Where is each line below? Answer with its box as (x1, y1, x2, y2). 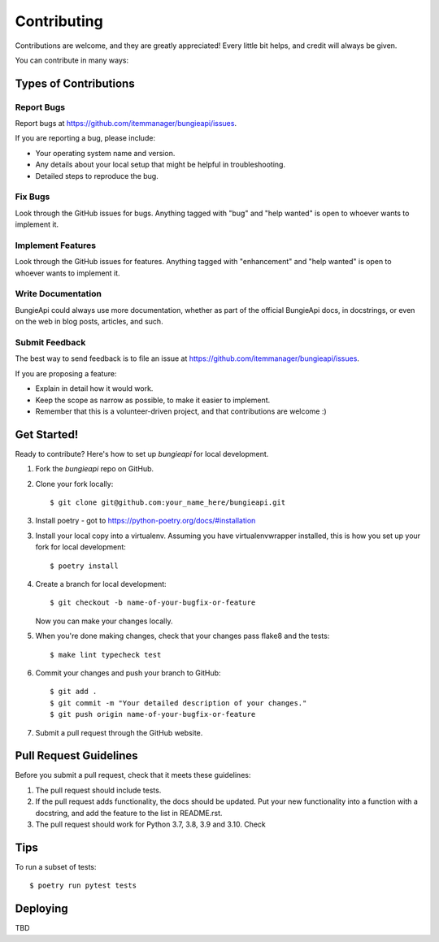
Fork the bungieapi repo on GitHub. (35, 464, 154, 474)
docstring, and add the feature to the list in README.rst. (35, 808, 223, 818)
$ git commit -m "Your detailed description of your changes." (50, 698, 307, 707)
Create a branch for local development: (35, 579, 167, 588)
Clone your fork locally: (35, 479, 114, 488)
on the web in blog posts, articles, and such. (15, 317, 163, 327)
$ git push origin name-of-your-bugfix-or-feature (50, 710, 256, 719)
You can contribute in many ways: (15, 55, 129, 65)
